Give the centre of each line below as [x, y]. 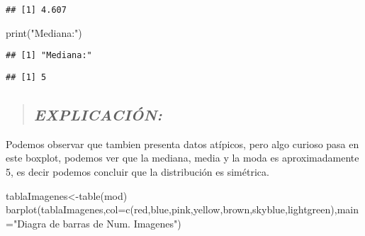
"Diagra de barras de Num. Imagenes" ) [97, 223]
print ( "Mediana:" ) [44, 32]
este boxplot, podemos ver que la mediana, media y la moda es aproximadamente [182, 158]
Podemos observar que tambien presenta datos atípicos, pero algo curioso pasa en [182, 144]
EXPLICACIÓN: [98, 114]
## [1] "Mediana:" [49, 56]
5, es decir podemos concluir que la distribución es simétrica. [137, 171]
